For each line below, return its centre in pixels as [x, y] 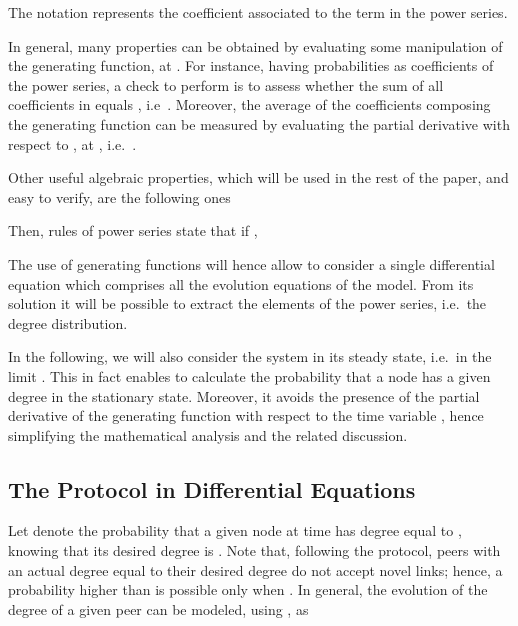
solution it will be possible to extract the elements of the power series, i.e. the [247, 303]
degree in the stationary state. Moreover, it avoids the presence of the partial [244, 395]
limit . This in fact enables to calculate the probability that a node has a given [249, 375]
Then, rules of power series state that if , [133, 230]
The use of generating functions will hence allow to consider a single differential [251, 263]
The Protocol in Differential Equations [212, 488]
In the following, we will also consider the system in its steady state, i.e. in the [250, 356]
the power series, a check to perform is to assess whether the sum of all [226, 84]
